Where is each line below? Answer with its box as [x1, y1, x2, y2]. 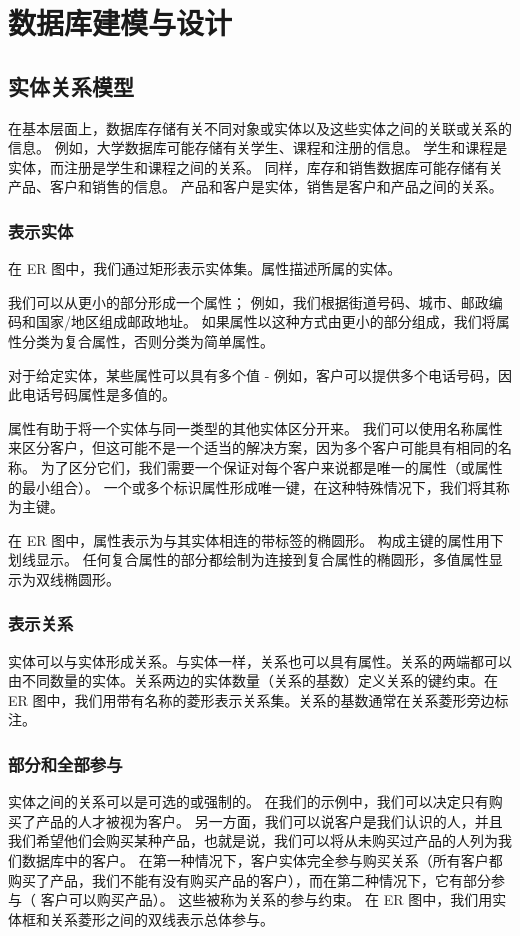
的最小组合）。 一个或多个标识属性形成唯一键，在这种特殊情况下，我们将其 [8, 476, 496, 497]
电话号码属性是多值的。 [21, 384, 176, 405]
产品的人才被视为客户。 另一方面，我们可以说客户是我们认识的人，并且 [35, 810, 503, 831]
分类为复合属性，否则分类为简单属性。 [21, 330, 274, 351]
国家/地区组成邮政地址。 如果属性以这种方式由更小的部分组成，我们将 [35, 311, 496, 332]
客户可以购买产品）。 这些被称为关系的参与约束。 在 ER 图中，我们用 [40, 889, 493, 910]
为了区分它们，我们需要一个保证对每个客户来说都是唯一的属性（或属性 [40, 456, 503, 477]
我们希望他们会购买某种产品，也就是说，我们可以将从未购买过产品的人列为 [8, 830, 498, 851]
